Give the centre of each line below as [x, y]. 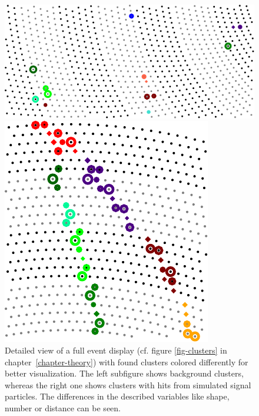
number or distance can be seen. [63, 407]
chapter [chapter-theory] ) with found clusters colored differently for [127, 361]
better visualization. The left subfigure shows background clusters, [124, 373]
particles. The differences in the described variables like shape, [117, 396]
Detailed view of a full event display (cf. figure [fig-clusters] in [116, 350]
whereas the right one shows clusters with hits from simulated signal [128, 384]
